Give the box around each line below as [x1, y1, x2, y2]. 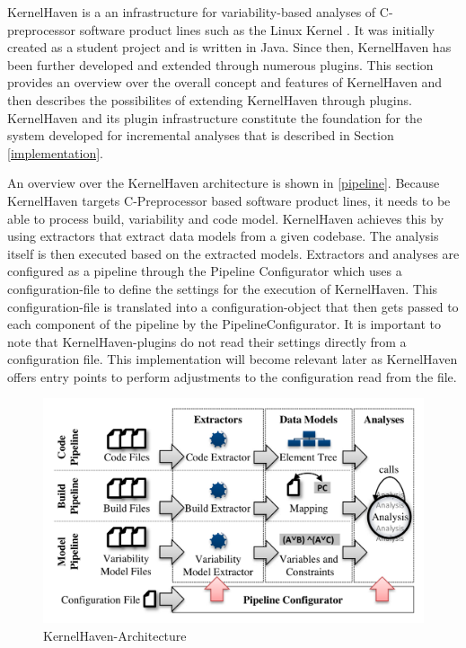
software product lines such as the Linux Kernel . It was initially [79, 20, 435, 39]
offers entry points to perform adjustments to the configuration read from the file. [7, 367, 457, 386]
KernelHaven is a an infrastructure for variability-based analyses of [7, 3, 376, 21]
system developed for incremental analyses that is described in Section [7, 126, 394, 145]
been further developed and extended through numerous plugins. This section [7, 55, 434, 74]
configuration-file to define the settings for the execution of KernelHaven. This [7, 279, 438, 297]
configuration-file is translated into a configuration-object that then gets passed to [7, 297, 459, 315]
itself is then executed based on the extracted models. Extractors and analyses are [7, 244, 460, 262]
